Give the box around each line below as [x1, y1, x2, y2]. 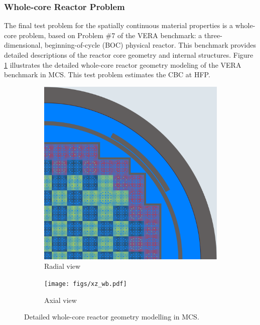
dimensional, [4, 40, 43, 50]
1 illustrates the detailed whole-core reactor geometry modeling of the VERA [4, 59, 241, 70]
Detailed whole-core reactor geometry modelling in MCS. [24, 311, 199, 322]
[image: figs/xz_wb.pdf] [44, 280, 127, 287]
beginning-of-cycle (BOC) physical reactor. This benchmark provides [44, 40, 256, 50]
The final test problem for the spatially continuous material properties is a [4, 20, 233, 31]
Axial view [44, 294, 77, 305]
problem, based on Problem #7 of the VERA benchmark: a [19, 30, 202, 40]
